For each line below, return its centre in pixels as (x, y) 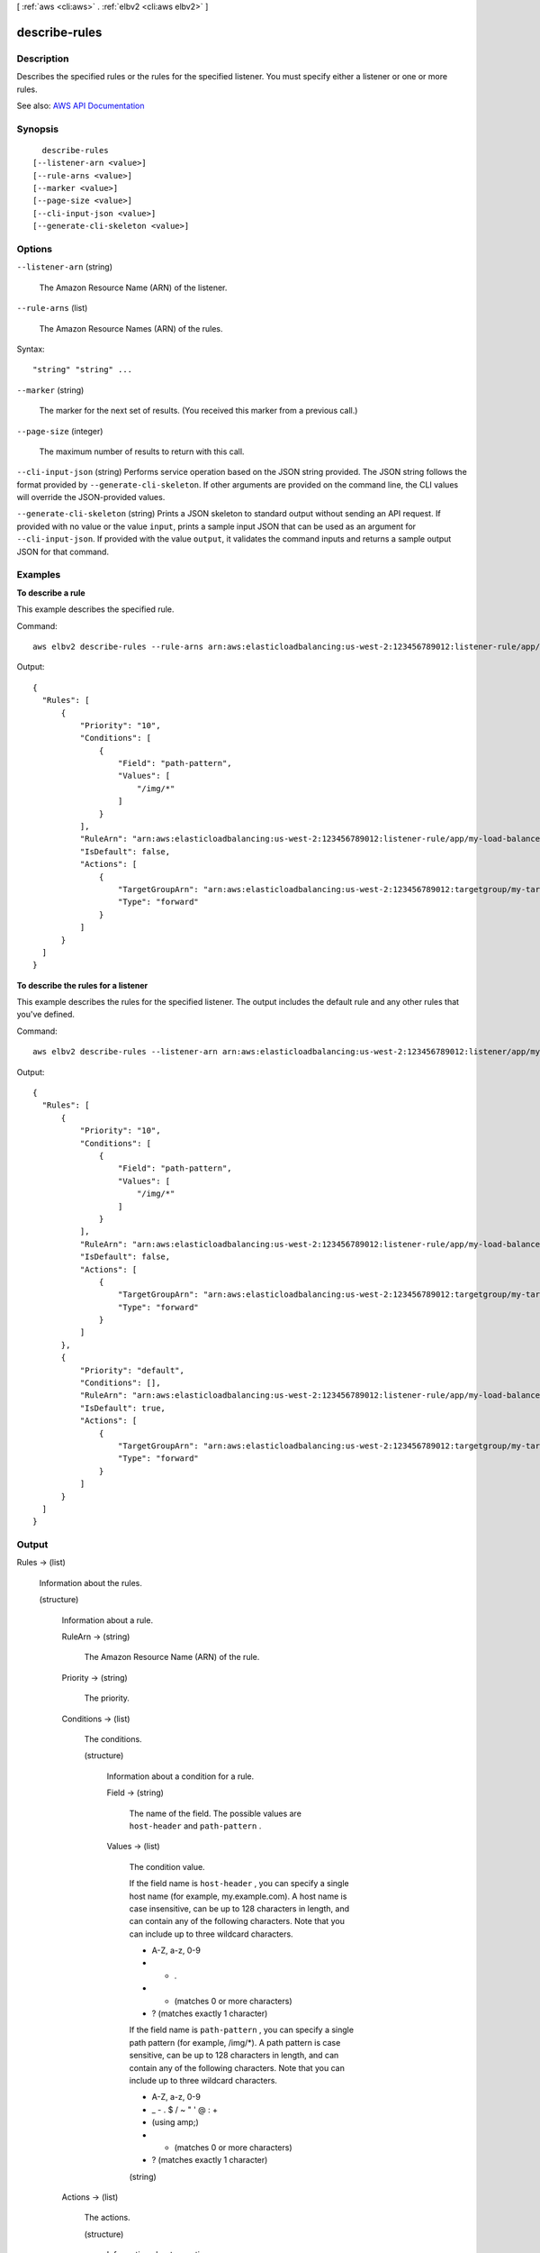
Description (43, 59)
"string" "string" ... (83, 370)
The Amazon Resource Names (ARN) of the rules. (131, 328)
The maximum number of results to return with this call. (142, 452)
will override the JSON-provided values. (91, 497)
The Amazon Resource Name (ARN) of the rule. (172, 1657)
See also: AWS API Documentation (81, 105)
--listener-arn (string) (64, 267)
